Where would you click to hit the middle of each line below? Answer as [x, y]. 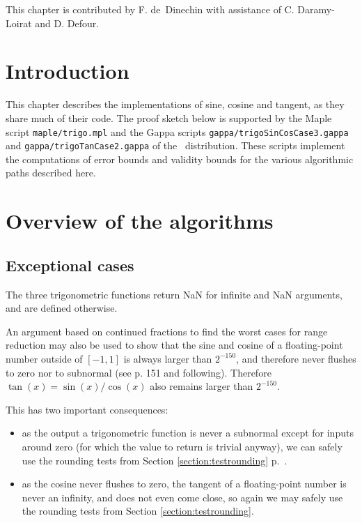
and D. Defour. [67, 23]
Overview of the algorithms [140, 221]
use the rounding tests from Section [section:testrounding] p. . [155, 460]
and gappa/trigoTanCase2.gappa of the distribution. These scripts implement [175, 145]
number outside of [44, 358]
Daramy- [316, 9]
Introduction [68, 71]
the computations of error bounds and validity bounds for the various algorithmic [180, 159]
